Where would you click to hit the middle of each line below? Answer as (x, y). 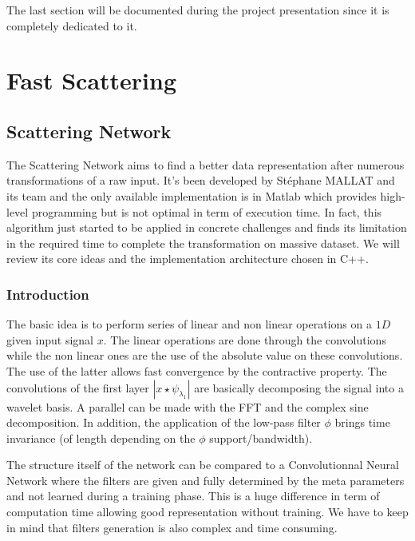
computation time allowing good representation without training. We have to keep (207, 512)
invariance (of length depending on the (101, 438)
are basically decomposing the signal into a (299, 387)
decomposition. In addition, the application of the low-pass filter (164, 422)
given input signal (50, 339)
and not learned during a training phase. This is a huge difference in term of (193, 496)
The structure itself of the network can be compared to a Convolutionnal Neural (203, 465)
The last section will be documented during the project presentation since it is (198, 10)
